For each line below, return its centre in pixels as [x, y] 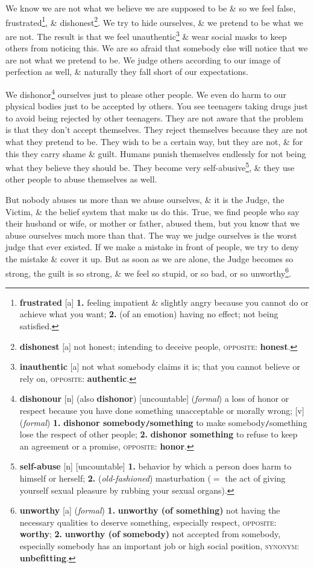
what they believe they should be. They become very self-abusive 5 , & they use [150, 166]
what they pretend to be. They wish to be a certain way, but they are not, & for [154, 141]
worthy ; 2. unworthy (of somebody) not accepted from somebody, [150, 534]
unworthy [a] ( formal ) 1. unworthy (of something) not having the [150, 510]
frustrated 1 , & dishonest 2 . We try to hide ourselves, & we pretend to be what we [155, 21]
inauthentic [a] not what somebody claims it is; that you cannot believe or [160, 366]
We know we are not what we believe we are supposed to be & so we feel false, [151, 8]
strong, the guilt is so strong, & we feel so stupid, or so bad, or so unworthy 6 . [149, 272]
